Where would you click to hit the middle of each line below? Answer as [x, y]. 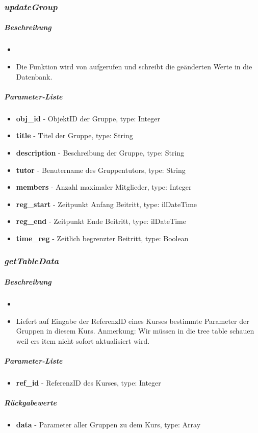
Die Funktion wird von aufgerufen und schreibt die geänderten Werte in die [134, 66]
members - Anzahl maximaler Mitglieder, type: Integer [104, 187]
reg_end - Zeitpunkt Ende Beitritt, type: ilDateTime [101, 221]
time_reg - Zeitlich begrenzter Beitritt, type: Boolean [102, 238]
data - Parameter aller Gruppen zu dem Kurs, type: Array [108, 424]
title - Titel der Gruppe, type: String [74, 135]
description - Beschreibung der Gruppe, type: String [100, 152]
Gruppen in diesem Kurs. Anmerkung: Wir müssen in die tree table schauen [135, 331]
